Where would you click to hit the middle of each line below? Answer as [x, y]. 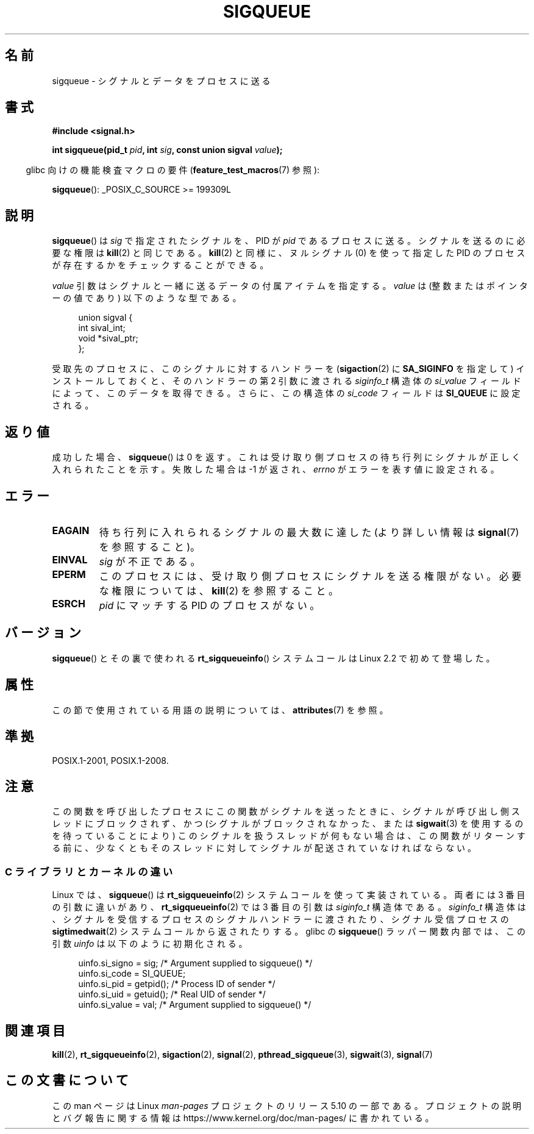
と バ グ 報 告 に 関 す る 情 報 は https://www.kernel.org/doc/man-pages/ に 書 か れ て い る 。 [243, 1118]
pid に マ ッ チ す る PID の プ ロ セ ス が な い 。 [209, 605]
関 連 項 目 [35, 1030]
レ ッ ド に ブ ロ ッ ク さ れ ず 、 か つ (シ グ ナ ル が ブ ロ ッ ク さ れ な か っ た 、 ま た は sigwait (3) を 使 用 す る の [288, 824]
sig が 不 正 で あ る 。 [150, 561]
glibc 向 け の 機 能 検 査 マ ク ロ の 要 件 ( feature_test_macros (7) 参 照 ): [173, 170]
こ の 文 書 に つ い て [67, 1080]
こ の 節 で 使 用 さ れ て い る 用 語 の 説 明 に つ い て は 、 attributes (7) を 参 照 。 [220, 710]
